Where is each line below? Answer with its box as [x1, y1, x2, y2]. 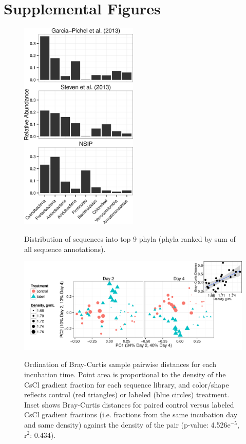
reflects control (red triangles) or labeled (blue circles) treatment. [24, 389, 230, 400]
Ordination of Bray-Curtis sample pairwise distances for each [24, 359, 217, 370]
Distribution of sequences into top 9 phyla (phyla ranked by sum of [24, 233, 236, 244]
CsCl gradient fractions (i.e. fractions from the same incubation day [24, 409, 238, 420]
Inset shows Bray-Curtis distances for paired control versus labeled [24, 399, 234, 410]
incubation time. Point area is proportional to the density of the [24, 369, 226, 379]
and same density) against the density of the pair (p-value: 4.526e [24, 419, 231, 430]
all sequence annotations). [24, 243, 106, 254]
